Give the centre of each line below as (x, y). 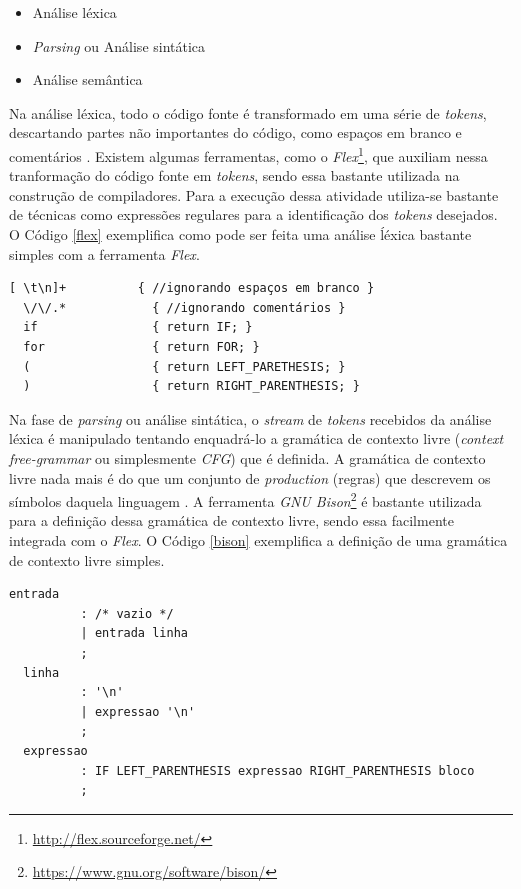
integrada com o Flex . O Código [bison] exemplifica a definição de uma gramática (258, 539)
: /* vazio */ (127, 613)
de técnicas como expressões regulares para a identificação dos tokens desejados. (253, 214)
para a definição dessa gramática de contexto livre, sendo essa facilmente (231, 520)
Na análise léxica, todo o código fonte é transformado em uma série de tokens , (248, 112)
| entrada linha (134, 633)
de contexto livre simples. (87, 559)
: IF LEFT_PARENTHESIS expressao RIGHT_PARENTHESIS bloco (277, 770)
